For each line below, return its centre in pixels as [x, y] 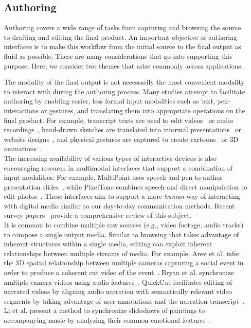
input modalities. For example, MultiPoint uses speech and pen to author [113, 177]
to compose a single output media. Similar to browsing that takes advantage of [121, 234]
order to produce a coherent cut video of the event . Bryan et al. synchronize [119, 272]
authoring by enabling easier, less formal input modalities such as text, [109, 101]
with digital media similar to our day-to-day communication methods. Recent [119, 205]
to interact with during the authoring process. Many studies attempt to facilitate [125, 91]
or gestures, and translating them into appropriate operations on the [143, 110]
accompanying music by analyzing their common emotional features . [108, 320]
